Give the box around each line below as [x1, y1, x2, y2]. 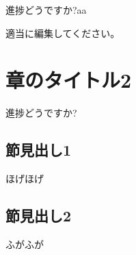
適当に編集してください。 [5, 25, 120, 40]
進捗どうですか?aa [5, 3, 87, 16]
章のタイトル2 [5, 66, 132, 94]
